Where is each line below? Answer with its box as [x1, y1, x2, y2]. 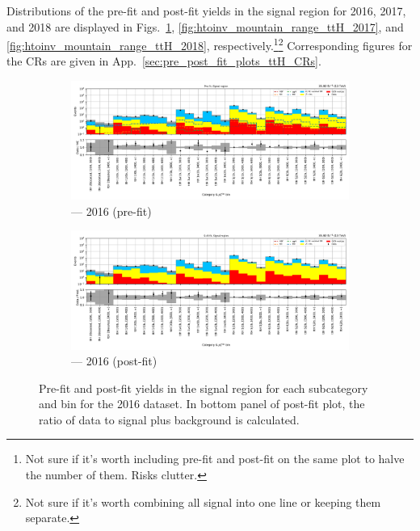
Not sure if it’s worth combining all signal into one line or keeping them [25, 493, 381, 510]
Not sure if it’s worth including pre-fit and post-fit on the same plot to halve [25, 450, 405, 467]
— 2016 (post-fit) [71, 352, 157, 369]
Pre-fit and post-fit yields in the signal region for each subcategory [39, 379, 368, 396]
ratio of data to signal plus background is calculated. [39, 411, 300, 428]
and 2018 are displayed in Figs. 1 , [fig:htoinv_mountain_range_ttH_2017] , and [6, 18, 404, 35]
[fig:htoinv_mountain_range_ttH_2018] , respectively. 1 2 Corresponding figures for [6, 35, 413, 53]
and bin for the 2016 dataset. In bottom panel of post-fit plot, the [39, 395, 365, 412]
